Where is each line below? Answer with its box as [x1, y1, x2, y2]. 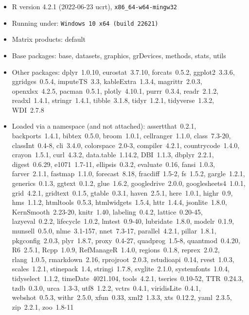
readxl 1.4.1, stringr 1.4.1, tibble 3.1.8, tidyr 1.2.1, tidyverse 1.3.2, [12, 95, 214, 105]
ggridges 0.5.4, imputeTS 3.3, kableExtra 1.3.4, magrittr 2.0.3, [12, 76, 202, 86]
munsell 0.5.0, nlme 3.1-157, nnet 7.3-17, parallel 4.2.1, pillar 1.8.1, [12, 226, 216, 235]
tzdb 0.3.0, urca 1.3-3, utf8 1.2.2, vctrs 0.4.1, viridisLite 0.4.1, [12, 282, 201, 293]
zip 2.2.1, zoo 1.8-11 [12, 301, 74, 312]
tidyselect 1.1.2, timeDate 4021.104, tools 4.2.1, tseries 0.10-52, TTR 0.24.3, [12, 273, 244, 283]
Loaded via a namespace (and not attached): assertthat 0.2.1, [12, 121, 196, 131]
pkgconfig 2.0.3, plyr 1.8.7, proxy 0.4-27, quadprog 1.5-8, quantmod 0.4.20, [12, 235, 240, 245]
